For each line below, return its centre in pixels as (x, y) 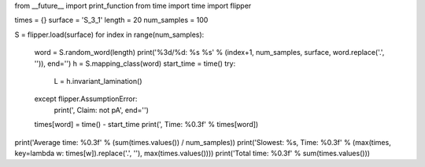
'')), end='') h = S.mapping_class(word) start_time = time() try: (135, 64)
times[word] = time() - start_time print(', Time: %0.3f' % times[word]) (146, 125)
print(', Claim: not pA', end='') (102, 110)
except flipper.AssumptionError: (86, 99)
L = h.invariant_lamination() (98, 81)
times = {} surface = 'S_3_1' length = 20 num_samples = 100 (111, 20)
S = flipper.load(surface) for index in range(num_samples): (109, 34)
